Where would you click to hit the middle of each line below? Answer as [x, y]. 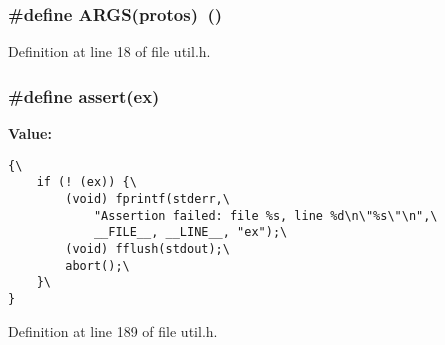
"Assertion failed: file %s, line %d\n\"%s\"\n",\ [265, 215]
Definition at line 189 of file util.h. [113, 330]
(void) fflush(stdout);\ [147, 248]
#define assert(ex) [84, 95]
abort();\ [97, 265]
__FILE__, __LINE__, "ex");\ [190, 232]
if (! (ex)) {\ [86, 182]
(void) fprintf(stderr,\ [147, 198]
